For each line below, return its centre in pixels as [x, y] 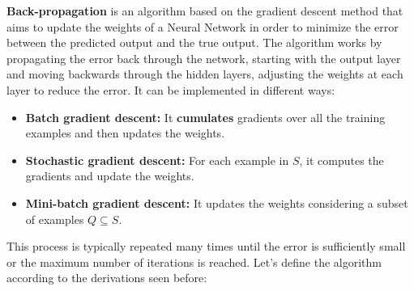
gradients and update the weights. [110, 176]
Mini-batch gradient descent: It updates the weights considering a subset [217, 202]
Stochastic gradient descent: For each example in [157, 160]
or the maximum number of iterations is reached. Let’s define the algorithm [194, 261]
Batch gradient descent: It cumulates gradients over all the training [205, 117]
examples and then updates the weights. [125, 133]
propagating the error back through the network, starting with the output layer [204, 58]
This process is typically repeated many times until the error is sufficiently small [206, 246]
